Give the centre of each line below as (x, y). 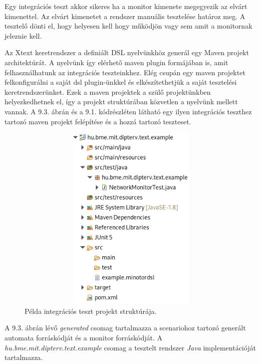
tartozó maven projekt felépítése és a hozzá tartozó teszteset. (98, 121)
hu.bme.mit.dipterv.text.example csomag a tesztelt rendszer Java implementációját (130, 347)
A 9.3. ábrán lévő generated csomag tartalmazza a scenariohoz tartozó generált (125, 328)
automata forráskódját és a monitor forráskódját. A (84, 338)
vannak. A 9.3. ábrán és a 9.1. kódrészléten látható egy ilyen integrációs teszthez (128, 111)
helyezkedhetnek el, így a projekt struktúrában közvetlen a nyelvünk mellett (121, 102)
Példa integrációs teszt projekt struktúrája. (91, 311)
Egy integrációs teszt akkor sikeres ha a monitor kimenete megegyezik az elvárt (126, 6)
